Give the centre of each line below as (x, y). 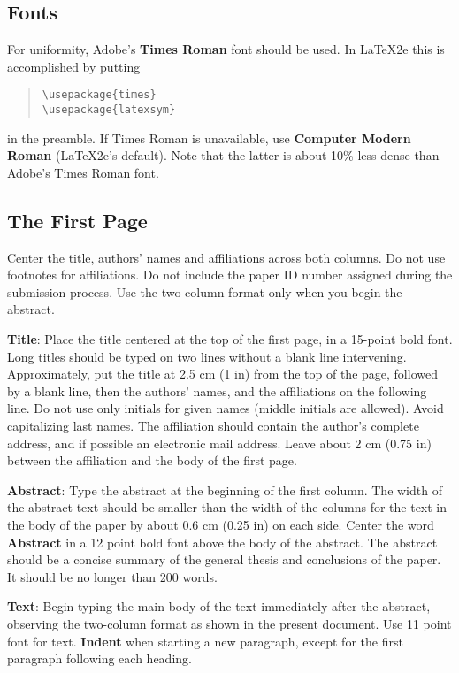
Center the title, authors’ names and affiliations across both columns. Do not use (226, 257)
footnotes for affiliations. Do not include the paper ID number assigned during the (230, 275)
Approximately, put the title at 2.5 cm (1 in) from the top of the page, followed (222, 374)
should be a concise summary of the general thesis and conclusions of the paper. (224, 559)
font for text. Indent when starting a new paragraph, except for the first (205, 641)
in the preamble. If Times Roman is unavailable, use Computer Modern (209, 138)
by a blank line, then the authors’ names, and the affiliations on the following (217, 390)
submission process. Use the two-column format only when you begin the (205, 291)
